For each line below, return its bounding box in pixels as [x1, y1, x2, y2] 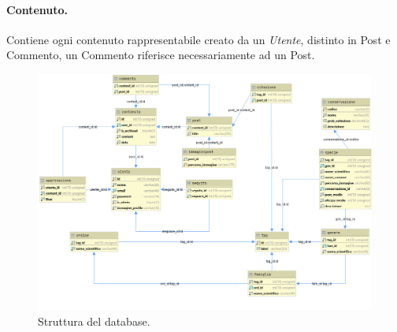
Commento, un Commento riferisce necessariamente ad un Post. [6, 47, 315, 63]
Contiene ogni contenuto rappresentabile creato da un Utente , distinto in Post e [6, 31, 391, 47]
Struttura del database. [38, 312, 150, 329]
